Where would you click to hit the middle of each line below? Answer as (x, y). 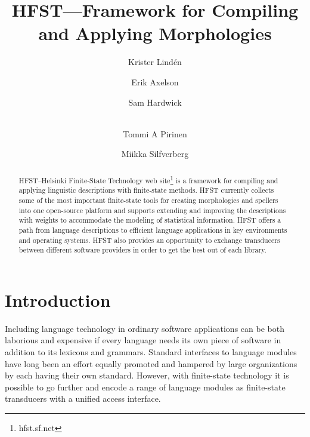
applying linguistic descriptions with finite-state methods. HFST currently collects (146, 190)
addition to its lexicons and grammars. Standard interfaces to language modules (151, 352)
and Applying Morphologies (155, 33)
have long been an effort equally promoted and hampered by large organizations (151, 363)
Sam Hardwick (155, 102)
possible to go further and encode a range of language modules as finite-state (145, 387)
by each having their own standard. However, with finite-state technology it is (147, 375)
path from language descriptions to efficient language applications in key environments (153, 230)
